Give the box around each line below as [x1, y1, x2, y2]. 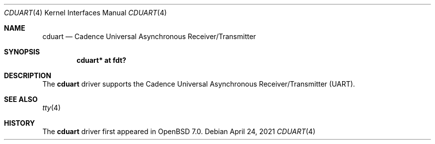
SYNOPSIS [4, 48, 40, 56]
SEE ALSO [4, 95, 38, 103]
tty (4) [42, 103, 61, 112]
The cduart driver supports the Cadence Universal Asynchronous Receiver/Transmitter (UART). [42, 80, 355, 88]
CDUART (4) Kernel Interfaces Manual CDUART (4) [4, 8, 167, 17]
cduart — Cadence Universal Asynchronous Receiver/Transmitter [42, 32, 256, 41]
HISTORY [4, 119, 35, 127]
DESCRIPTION [4, 71, 52, 80]
